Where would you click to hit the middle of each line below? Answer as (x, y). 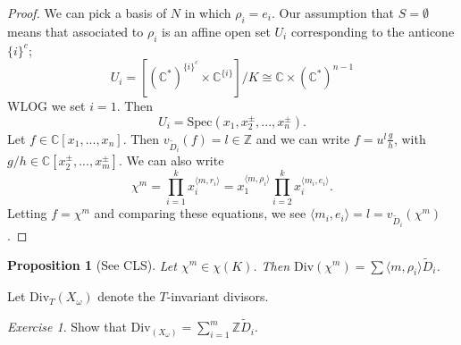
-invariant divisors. (218, 296)
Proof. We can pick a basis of (87, 13)
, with (410, 138)
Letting (27, 213)
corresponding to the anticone (373, 31)
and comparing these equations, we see (200, 213)
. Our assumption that (333, 13)
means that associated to (75, 31)
